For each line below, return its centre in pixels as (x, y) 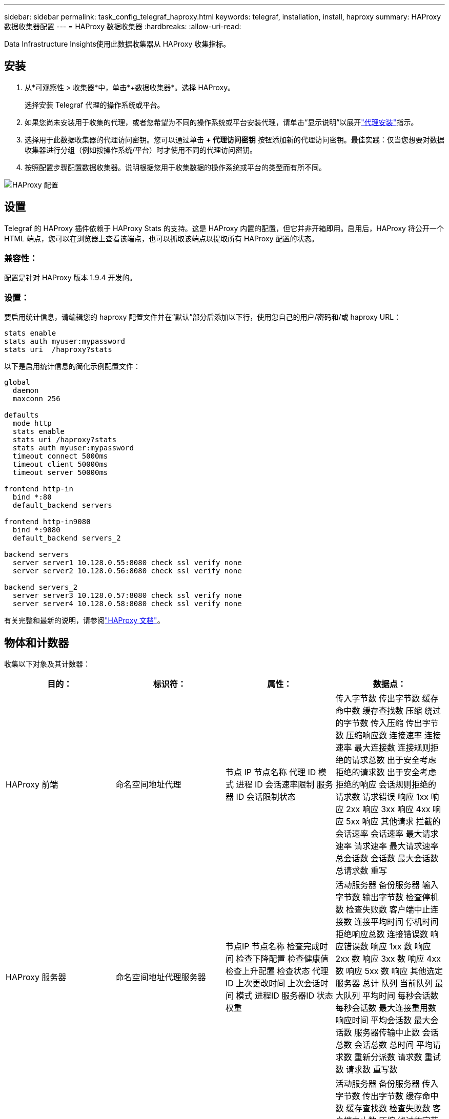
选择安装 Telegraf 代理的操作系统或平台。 (95, 105)
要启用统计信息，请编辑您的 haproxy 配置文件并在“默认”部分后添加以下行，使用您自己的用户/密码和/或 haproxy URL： (203, 317)
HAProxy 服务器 (36, 977)
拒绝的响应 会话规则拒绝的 (386, 785)
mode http (32, 423)
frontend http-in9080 (47, 522)
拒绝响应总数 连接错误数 (382, 934)
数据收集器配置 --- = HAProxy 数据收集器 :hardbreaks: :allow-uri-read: (123, 26)
